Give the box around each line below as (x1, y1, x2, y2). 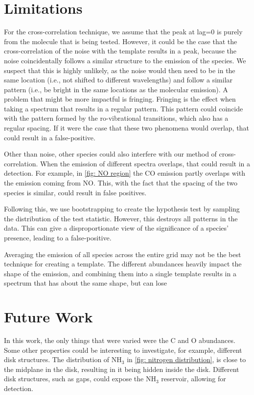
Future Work (4, 307, 93, 327)
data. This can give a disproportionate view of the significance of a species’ (4, 223, 229, 233)
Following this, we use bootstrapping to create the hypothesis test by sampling (4, 204, 240, 214)
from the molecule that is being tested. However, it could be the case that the (4, 36, 237, 46)
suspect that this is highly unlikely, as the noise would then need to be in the (4, 65, 235, 75)
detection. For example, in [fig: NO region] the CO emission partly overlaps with (4, 168, 245, 178)
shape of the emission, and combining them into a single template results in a (4, 268, 236, 278)
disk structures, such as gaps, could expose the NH (4, 373, 156, 384)
